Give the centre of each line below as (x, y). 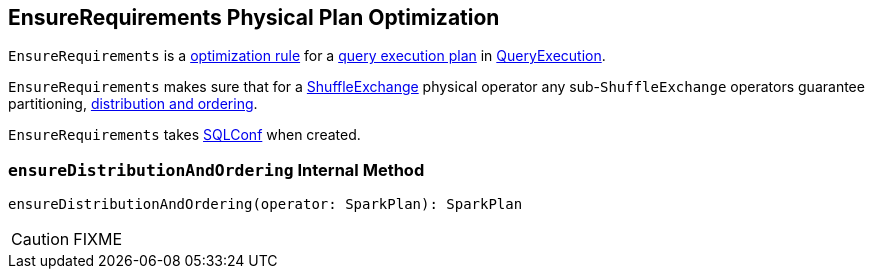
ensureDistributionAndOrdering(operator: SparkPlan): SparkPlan (265, 204)
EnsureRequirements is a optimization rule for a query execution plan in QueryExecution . (307, 56)
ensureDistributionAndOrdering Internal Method (216, 169)
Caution (40, 239)
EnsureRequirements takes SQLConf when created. (184, 135)
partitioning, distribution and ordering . (133, 104)
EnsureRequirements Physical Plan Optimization (254, 17)
